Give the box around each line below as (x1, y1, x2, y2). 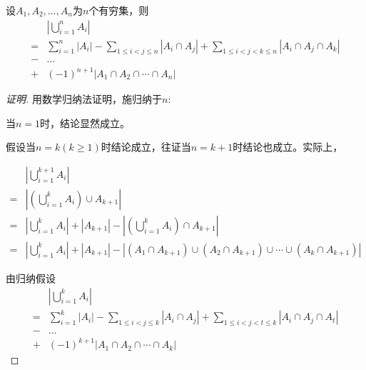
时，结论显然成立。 (40, 115, 131, 130)
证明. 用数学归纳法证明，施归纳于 (6, 91, 162, 106)
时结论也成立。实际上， (233, 139, 343, 154)
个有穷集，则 (88, 3, 149, 17)
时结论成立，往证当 (101, 139, 191, 154)
